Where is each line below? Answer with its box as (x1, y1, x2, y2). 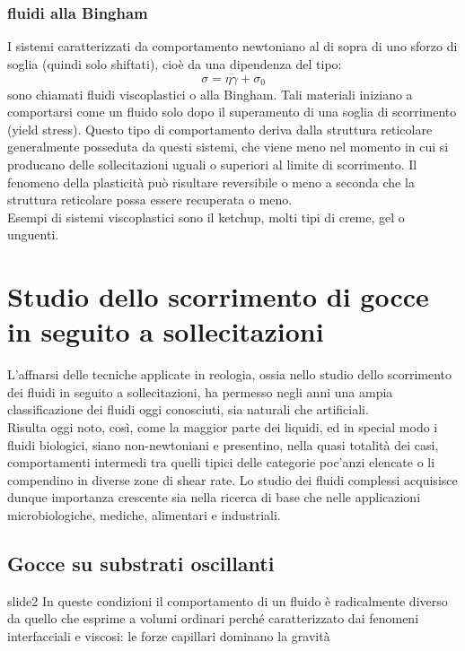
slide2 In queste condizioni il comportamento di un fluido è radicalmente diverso (7, 591, 448, 610)
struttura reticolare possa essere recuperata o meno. (7, 190, 293, 209)
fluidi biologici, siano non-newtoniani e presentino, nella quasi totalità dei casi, (7, 435, 439, 454)
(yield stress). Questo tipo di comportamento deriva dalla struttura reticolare (7, 119, 433, 138)
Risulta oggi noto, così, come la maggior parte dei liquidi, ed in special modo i (7, 418, 438, 437)
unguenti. (7, 225, 59, 244)
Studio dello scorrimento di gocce (7, 278, 429, 315)
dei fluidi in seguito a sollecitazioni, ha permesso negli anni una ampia (7, 382, 393, 401)
